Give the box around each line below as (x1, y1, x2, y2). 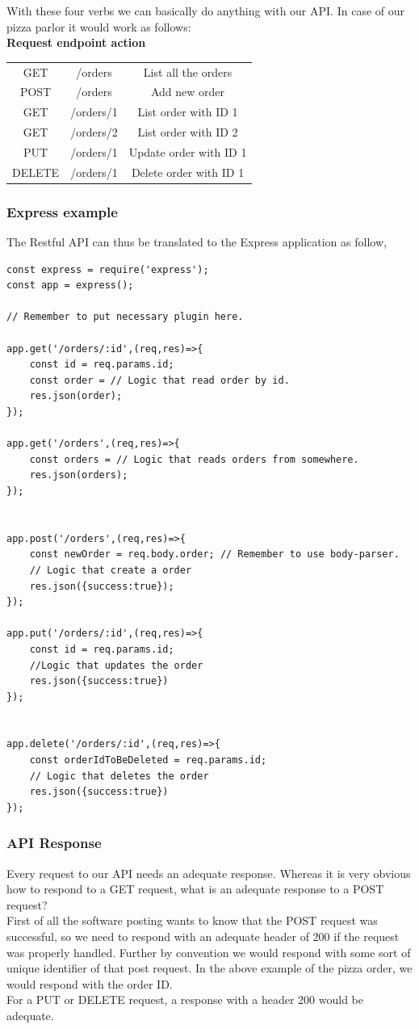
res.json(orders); (29, 469, 128, 481)
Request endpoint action (6, 34, 146, 51)
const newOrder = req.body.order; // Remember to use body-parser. (29, 548, 400, 561)
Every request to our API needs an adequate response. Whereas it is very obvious (6, 864, 411, 881)
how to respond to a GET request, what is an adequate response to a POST (6, 880, 384, 897)
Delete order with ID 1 (131, 163, 245, 180)
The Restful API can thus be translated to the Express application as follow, (6, 233, 387, 250)
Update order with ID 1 (128, 143, 247, 160)
